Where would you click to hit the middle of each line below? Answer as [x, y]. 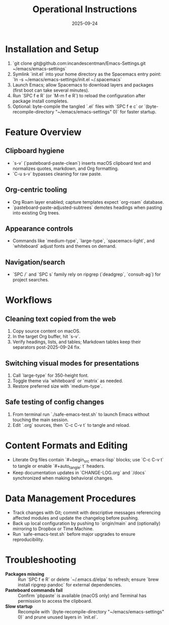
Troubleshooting [41, 560]
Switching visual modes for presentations [72, 363]
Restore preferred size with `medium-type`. [57, 386]
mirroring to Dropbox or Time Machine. [53, 529]
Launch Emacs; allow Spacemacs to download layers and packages [83, 85]
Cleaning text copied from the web [61, 319]
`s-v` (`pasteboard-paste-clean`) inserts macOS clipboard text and [82, 163]
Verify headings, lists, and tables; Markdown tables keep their [77, 342]
